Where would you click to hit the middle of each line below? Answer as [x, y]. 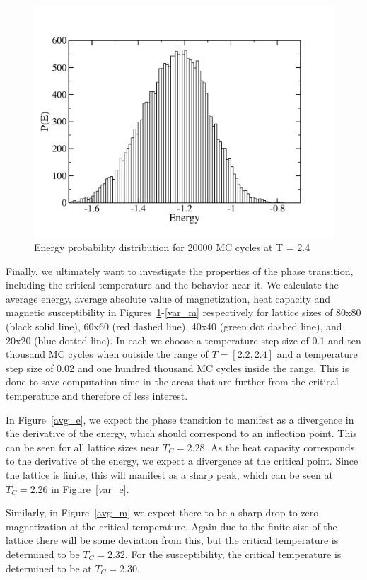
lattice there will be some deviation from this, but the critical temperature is [172, 540]
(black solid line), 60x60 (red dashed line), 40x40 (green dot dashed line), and [174, 326]
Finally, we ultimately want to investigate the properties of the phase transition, [180, 271]
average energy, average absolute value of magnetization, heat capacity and [168, 298]
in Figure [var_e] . [90, 488]
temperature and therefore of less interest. [97, 396]
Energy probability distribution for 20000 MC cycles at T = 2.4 [172, 247]
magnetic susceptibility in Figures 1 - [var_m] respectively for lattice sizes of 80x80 [183, 312]
